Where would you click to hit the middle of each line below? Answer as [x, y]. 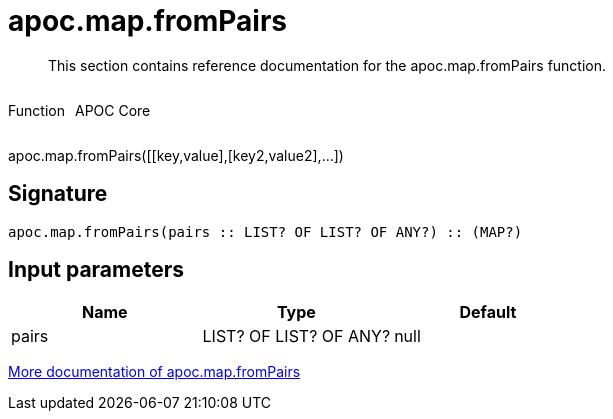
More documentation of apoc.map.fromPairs [154, 372]
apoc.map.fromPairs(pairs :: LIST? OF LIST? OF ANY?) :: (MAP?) [265, 231]
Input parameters [96, 270]
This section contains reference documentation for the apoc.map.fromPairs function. [327, 65]
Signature [58, 194]
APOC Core [112, 110]
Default [488, 312]
